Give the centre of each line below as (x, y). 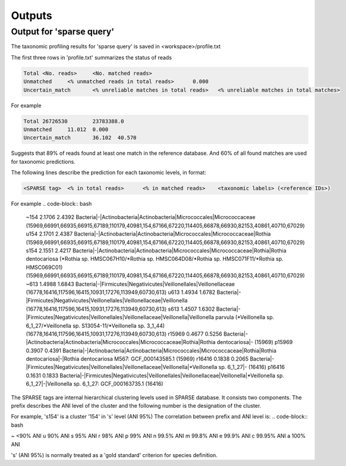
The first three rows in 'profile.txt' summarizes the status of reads (92, 57)
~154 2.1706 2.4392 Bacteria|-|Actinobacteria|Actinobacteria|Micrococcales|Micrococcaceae (141, 217)
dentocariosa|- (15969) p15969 (255, 342)
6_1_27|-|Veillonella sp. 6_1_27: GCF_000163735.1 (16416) (95, 384)
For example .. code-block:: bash (51, 204)
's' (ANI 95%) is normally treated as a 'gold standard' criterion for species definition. (114, 455)
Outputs (32, 15)
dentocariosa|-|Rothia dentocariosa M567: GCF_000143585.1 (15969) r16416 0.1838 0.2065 (137, 359)
